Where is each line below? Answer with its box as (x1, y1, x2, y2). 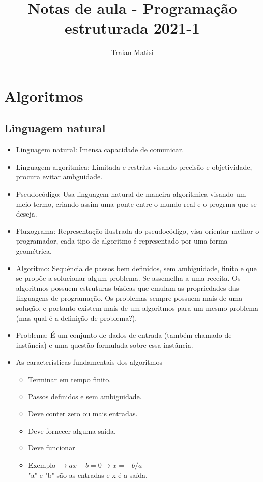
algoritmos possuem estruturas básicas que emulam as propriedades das (16, 282, 239, 293)
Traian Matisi (111, 47, 154, 58)
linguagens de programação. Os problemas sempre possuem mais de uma (16, 292, 243, 303)
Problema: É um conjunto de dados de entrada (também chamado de (16, 330, 232, 340)
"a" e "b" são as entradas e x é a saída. (28, 469, 148, 480)
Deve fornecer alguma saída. (28, 425, 116, 436)
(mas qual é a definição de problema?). (16, 312, 137, 323)
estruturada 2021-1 (65, 17, 200, 38)
